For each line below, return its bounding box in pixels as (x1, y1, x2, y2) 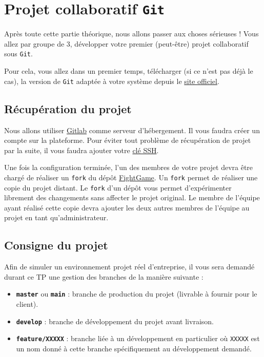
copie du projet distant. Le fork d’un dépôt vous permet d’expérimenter (4, 182, 232, 193)
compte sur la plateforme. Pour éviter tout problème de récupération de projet (4, 135, 251, 145)
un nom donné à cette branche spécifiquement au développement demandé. (16, 343, 252, 353)
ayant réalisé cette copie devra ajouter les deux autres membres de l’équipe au (4, 202, 250, 213)
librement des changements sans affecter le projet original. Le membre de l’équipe (4, 192, 260, 203)
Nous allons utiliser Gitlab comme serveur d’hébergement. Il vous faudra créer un (4, 124, 260, 135)
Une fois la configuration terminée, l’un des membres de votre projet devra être (4, 162, 253, 173)
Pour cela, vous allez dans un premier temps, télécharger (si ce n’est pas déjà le (4, 66, 253, 76)
